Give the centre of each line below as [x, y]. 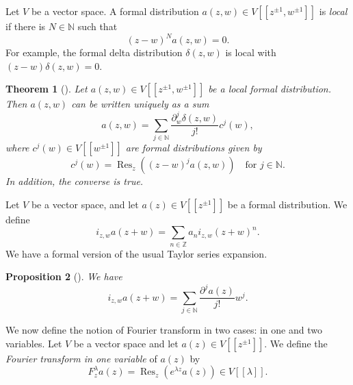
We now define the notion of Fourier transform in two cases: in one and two [164, 330]
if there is [26, 26]
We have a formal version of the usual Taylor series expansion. [136, 253]
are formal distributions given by [194, 148]
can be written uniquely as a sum [140, 104]
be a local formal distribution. [270, 89]
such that [97, 26]
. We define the [296, 343]
